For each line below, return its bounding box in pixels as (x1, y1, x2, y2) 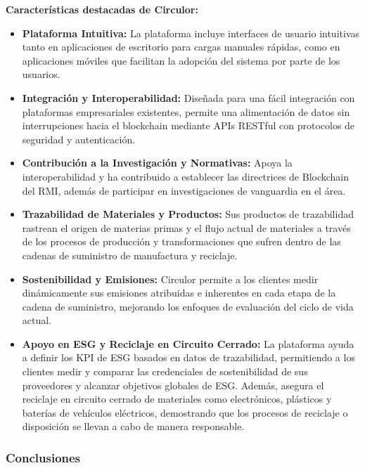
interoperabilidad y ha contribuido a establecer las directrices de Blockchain (22, 169, 350, 183)
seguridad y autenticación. (22, 131, 136, 146)
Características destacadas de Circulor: (6, 2, 198, 16)
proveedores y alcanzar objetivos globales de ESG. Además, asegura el (22, 377, 324, 392)
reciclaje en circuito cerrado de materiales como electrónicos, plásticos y (22, 391, 332, 406)
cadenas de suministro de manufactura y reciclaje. (22, 247, 238, 262)
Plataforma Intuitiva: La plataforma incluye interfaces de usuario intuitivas (22, 25, 360, 40)
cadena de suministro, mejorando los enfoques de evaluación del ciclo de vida (22, 299, 354, 313)
